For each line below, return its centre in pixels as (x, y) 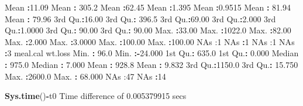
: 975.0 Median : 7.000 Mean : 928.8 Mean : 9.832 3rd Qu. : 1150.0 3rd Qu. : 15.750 (151, 64)
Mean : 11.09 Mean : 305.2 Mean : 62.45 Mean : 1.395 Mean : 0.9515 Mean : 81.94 (148, 7)
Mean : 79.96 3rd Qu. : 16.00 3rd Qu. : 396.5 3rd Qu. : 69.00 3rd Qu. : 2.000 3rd (140, 18)
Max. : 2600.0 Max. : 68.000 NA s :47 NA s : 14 (85, 76)
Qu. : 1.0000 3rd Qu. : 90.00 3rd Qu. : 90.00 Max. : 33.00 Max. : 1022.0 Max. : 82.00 (148, 30)
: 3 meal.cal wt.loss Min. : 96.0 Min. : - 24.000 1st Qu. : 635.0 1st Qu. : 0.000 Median (152, 53)
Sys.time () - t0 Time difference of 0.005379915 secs (96, 96)
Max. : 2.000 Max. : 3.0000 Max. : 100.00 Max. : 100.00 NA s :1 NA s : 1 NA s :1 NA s (150, 41)
